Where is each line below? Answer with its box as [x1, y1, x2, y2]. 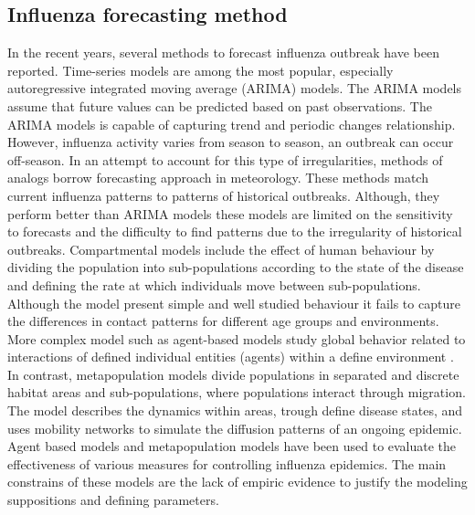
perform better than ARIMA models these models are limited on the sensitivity [7, 204, 453, 223]
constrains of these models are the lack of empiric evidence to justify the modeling [7, 472, 468, 491]
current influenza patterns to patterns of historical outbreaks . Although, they [7, 185, 440, 205]
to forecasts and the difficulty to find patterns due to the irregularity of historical [7, 222, 462, 241]
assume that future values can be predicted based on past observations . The [7, 96, 432, 115]
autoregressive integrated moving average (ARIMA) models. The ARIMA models [7, 79, 462, 98]
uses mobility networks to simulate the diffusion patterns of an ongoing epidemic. [7, 418, 462, 437]
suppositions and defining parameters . [7, 490, 219, 510]
